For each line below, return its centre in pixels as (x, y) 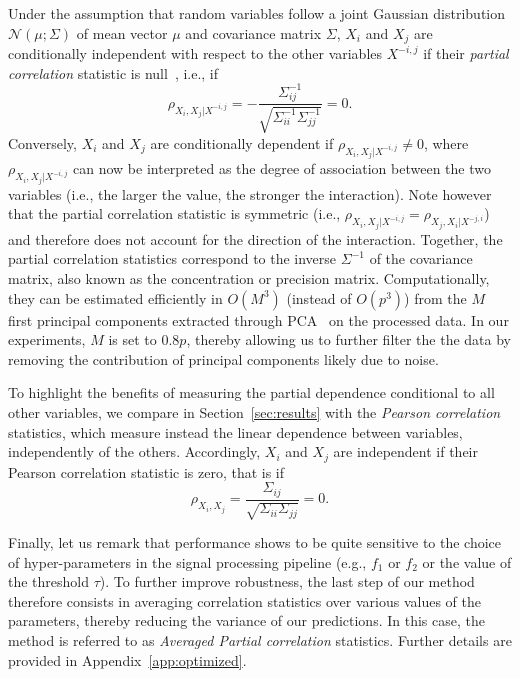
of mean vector (122, 32)
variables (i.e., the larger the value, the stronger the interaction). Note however (250, 193)
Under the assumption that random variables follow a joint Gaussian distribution (256, 13)
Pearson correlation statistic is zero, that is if (146, 471)
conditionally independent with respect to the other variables (195, 53)
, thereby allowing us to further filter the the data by (348, 339)
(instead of (319, 297)
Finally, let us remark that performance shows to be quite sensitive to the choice (255, 542)
